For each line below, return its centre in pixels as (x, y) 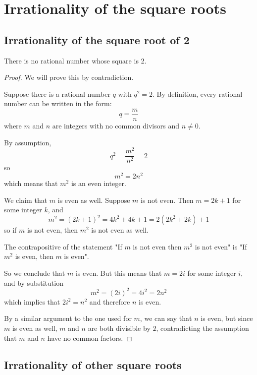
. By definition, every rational (198, 94)
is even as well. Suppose (94, 200)
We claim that (26, 200)
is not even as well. (120, 230)
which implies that (32, 301)
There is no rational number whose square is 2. (75, 60)
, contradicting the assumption (203, 328)
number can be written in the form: (58, 103)
